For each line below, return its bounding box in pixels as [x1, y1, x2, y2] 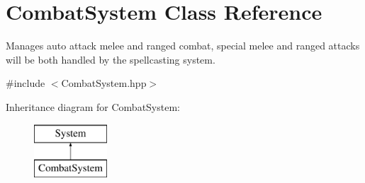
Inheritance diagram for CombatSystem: [6, 99, 180, 114]
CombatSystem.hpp [61, 76, 147, 90]
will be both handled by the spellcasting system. [6, 52, 215, 66]
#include [6, 76, 45, 90]
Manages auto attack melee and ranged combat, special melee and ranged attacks [6, 38, 360, 53]
